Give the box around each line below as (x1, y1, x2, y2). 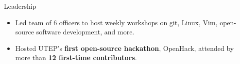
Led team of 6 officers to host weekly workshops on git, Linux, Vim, (15, 17, 218, 27)
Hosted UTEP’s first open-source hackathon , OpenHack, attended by (15, 43, 234, 53)
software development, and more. (36, 27, 135, 37)
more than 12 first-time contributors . (15, 52, 137, 63)
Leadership (4, 1, 36, 11)
